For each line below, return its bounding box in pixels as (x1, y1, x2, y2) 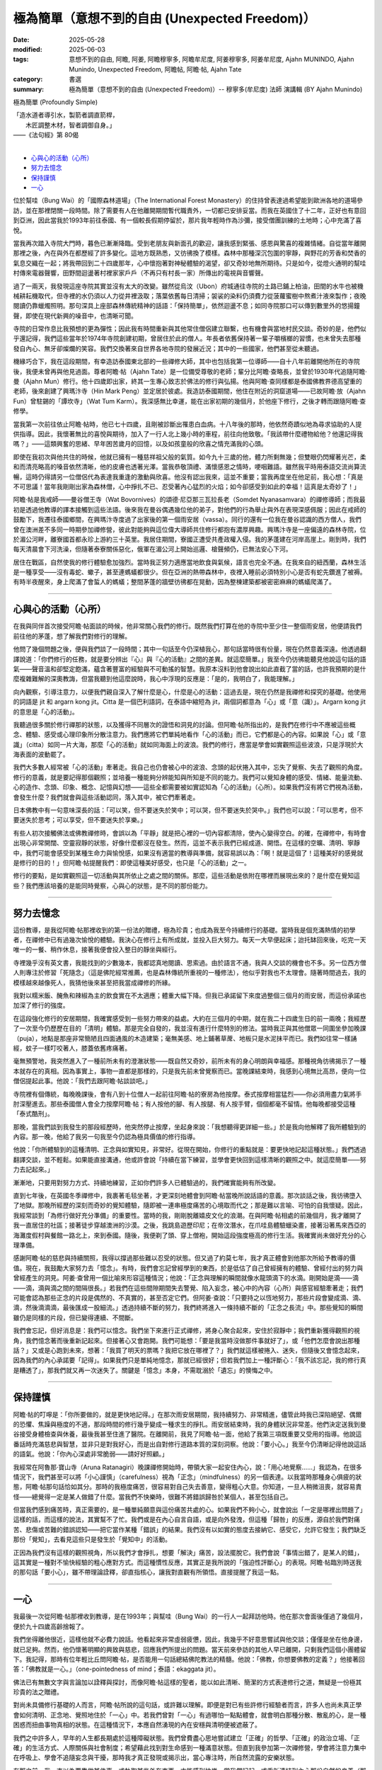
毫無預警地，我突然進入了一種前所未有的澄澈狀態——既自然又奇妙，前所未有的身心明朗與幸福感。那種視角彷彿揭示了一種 (13, 1057, 366, 1066)
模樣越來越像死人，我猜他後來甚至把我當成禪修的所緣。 (13, 978, 175, 987)
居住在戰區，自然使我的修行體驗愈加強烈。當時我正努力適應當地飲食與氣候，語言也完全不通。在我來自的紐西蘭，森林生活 (13, 558, 366, 566)
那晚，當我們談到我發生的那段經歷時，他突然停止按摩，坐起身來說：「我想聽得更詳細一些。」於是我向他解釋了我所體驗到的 (13, 1122, 366, 1131)
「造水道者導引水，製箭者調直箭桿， (13, 110, 119, 120)
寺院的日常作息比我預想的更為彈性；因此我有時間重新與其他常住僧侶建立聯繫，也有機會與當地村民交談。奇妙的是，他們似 (13, 324, 366, 333)
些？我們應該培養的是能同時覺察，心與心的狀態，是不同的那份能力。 (13, 881, 212, 890)
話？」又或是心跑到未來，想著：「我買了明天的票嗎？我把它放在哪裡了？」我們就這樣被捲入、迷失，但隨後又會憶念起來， (13, 1346, 364, 1354)
